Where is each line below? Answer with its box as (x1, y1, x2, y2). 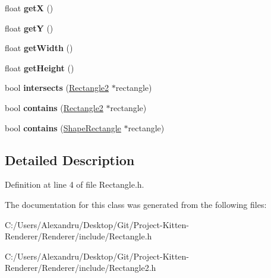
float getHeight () (5, 61, 74, 74)
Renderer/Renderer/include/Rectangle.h (5, 230, 152, 242)
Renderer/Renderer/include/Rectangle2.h (5, 261, 156, 274)
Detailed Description (5, 150, 135, 169)
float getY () (5, 21, 53, 34)
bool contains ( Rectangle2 (5, 101, 103, 113)
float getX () (5, 2, 53, 14)
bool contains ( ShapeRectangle (5, 121, 121, 134)
